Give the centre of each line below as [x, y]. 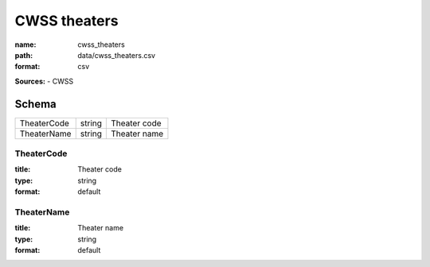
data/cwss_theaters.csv [116, 55]
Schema [36, 104]
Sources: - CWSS [44, 81]
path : [24, 55]
